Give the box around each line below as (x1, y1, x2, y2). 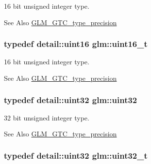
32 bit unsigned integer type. (4, 112, 89, 122)
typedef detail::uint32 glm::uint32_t (4, 149, 148, 161)
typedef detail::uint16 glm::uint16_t (4, 38, 148, 50)
